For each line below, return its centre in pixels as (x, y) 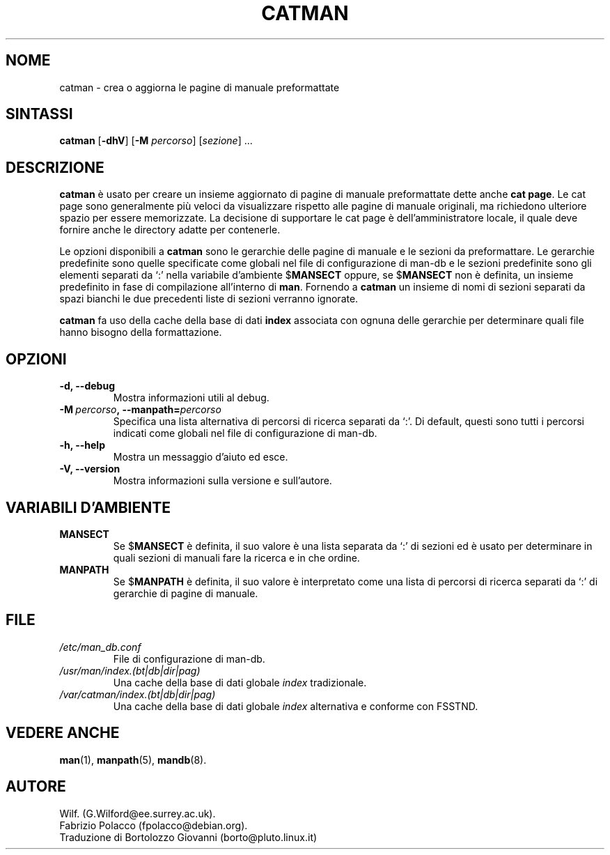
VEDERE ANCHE (63, 733)
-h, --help (82, 445)
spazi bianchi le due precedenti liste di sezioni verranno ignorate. (209, 299)
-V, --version (90, 469)
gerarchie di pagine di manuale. (186, 593)
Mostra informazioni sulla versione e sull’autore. (222, 481)
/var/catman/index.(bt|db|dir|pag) (138, 694)
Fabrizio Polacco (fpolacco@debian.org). (154, 825)
